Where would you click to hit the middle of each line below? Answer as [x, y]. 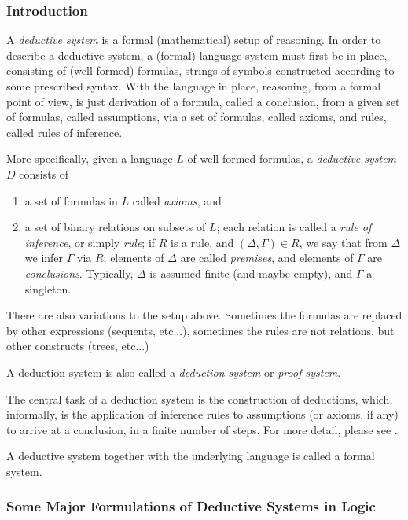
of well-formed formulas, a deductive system [292, 159]
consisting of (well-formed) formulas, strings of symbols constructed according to [200, 70]
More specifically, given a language [90, 159]
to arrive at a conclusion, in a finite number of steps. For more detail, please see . [202, 429]
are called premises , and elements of [267, 258]
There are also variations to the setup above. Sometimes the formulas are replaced [204, 315]
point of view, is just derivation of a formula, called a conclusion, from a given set [203, 101]
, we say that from [343, 242]
